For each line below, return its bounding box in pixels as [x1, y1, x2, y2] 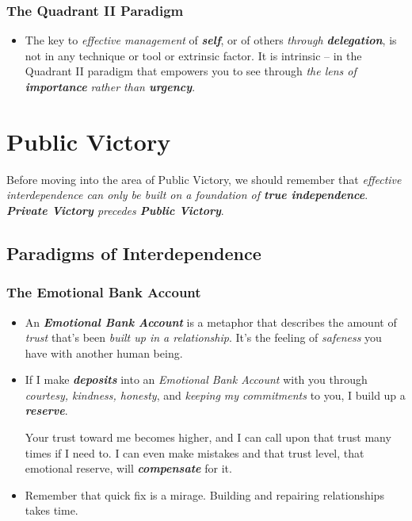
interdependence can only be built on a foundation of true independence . [6, 186, 368, 203]
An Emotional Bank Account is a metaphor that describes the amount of [25, 313, 397, 330]
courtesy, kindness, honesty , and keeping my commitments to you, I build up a [25, 386, 406, 403]
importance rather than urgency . [25, 79, 196, 94]
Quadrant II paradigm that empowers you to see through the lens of [25, 63, 357, 79]
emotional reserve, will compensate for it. [25, 460, 232, 477]
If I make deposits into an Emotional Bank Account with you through [25, 371, 368, 388]
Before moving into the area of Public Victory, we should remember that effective [6, 170, 402, 187]
